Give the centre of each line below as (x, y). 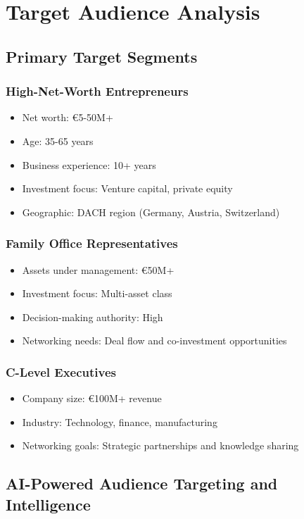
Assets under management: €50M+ (98, 269)
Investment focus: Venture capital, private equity (127, 188)
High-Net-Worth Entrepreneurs (97, 91)
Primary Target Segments (102, 56)
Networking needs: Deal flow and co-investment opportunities (154, 340)
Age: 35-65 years (58, 140)
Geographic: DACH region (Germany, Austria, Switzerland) (151, 212)
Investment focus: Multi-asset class (97, 293)
